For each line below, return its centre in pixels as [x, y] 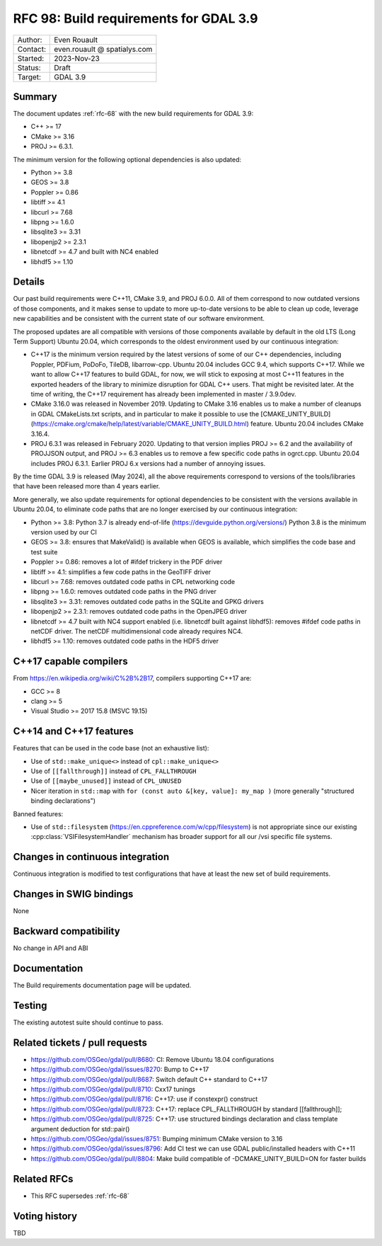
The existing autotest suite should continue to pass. [88, 1022]
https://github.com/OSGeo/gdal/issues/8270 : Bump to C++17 [120, 1070]
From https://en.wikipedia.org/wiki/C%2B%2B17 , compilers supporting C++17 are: [132, 678]
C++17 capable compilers [70, 662]
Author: [30, 40]
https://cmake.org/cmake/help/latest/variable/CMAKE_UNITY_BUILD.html [140, 424]
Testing [30, 1005]
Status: [29, 67]
